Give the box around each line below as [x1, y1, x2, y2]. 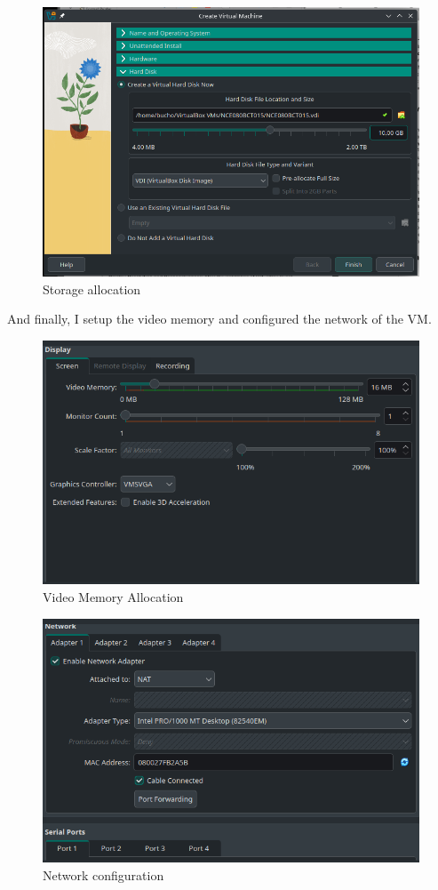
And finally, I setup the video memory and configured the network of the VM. [7, 309, 432, 328]
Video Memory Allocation [43, 588, 184, 606]
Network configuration [43, 865, 164, 884]
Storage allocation [43, 279, 141, 298]
